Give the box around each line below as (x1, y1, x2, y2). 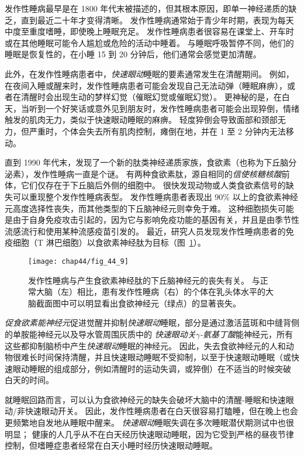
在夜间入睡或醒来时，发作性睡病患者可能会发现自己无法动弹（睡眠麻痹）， (5, 79, 287, 91)
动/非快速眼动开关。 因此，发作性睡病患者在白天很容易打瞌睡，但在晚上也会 (5, 405, 298, 417)
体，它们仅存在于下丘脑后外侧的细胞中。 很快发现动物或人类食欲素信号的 (5, 179, 286, 191)
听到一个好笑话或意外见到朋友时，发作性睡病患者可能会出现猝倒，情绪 (29, 102, 299, 114)
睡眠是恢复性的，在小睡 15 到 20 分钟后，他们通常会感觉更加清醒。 (5, 48, 261, 60)
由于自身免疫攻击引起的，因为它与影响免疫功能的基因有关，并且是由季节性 (12, 213, 299, 226)
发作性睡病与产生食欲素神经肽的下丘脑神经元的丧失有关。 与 (28, 274, 260, 286)
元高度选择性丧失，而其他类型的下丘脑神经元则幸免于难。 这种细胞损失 (5, 202, 278, 214)
